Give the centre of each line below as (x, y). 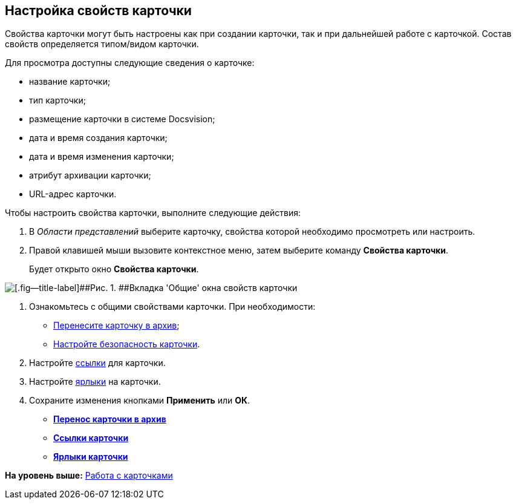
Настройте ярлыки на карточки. (95, 382)
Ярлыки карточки (91, 457)
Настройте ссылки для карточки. (97, 363)
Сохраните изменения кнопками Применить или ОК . (140, 401)
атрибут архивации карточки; (90, 175)
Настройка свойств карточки (98, 11)
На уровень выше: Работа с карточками (89, 476)
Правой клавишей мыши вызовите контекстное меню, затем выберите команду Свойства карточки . (239, 250)
